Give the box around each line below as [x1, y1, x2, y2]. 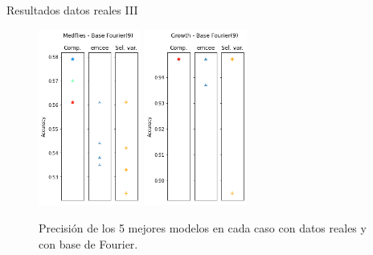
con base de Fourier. [39, 235, 138, 252]
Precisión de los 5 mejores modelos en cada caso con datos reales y [39, 219, 367, 236]
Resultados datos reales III [6, 2, 138, 18]
